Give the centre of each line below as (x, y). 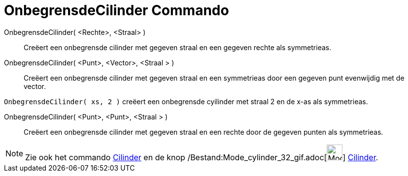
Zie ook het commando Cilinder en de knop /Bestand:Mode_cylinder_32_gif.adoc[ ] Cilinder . (202, 157)
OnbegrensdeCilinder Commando (117, 10)
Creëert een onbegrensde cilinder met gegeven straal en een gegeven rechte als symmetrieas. (178, 47)
